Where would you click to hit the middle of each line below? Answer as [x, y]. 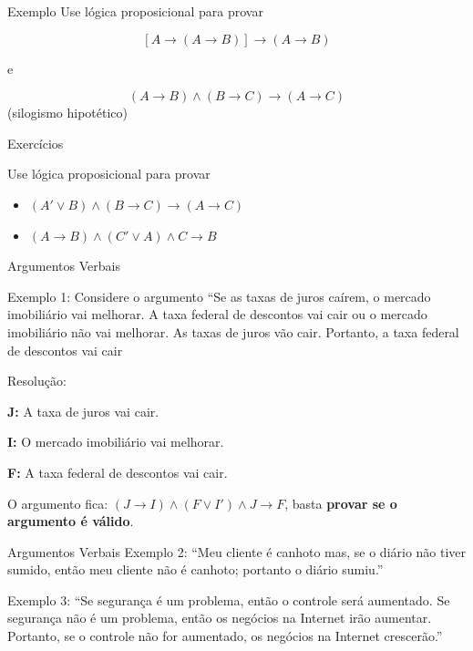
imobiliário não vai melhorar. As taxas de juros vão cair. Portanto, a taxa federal [233, 331]
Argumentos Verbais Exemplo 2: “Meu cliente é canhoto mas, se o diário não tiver [237, 551]
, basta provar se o [341, 503]
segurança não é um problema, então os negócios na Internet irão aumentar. [220, 618]
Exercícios [36, 143]
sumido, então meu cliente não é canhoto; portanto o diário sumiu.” [195, 569]
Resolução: [37, 381]
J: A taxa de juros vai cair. [83, 411]
